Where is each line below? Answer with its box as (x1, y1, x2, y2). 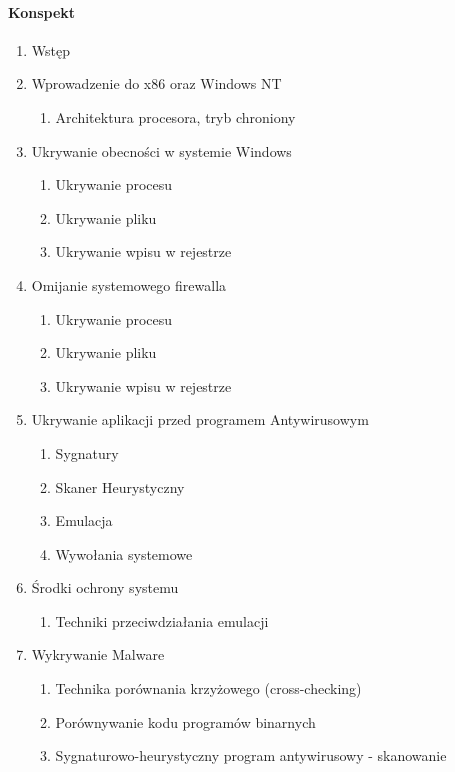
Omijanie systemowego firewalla (31, 274, 227, 295)
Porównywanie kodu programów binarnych (55, 711, 316, 732)
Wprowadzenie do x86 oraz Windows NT (31, 73, 282, 94)
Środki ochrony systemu (31, 577, 179, 598)
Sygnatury (55, 442, 119, 463)
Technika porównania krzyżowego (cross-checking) (55, 678, 362, 699)
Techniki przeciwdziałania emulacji (55, 610, 269, 631)
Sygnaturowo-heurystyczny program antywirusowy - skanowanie (55, 745, 447, 766)
